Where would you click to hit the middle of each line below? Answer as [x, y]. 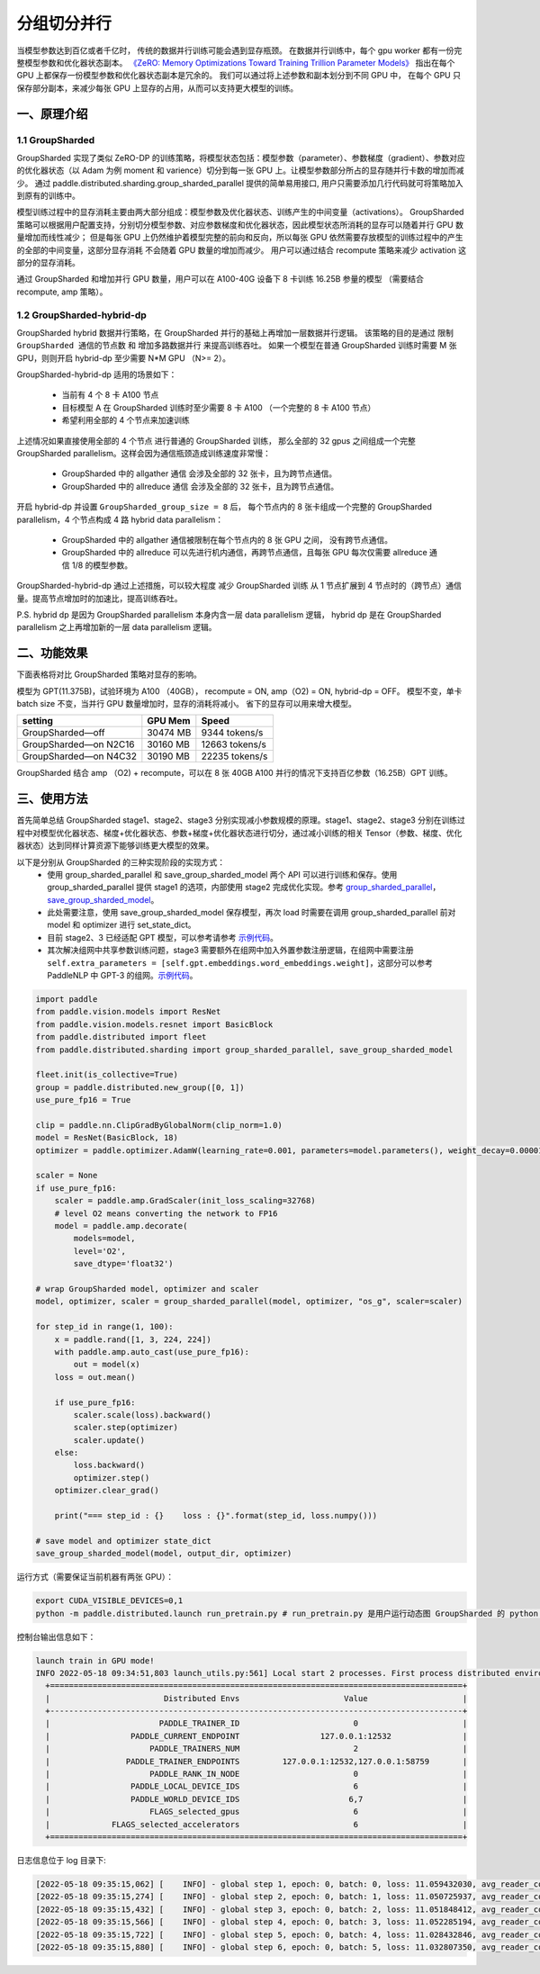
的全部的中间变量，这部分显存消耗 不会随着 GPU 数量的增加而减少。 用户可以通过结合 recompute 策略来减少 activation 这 [242, 250]
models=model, [104, 1239]
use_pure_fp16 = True [83, 1100]
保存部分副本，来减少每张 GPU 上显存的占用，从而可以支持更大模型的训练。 [157, 88]
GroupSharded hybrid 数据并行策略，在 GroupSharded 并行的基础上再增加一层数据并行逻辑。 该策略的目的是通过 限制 [235, 332]
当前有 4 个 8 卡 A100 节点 [110, 395]
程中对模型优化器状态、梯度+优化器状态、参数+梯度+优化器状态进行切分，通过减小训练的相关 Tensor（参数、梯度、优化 [239, 833]
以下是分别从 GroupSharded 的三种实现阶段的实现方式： [121, 862]
